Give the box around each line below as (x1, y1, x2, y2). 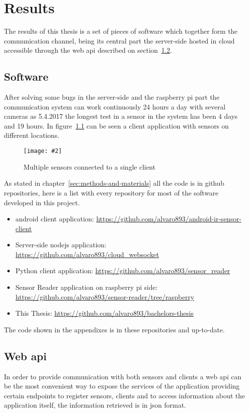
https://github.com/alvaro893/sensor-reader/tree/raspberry (15, 291, 194, 302)
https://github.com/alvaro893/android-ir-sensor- (96, 214, 242, 224)
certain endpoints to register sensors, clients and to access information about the (4, 390, 245, 400)
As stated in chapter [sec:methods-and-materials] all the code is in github (4, 178, 225, 188)
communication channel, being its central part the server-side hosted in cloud (4, 35, 235, 45)
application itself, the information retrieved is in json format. (4, 400, 187, 410)
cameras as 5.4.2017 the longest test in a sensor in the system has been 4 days (4, 111, 238, 121)
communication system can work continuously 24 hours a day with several (4, 101, 226, 111)
